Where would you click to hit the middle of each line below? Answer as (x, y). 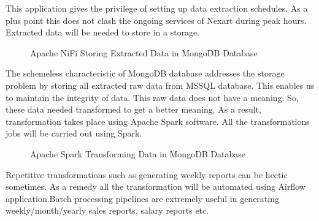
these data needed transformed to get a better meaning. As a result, (133, 109)
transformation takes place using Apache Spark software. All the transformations (158, 121)
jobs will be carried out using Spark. (74, 133)
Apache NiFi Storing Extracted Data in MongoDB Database (144, 52)
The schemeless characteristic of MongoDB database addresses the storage (145, 73)
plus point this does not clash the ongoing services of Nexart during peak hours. (156, 20)
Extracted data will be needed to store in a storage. (103, 32)
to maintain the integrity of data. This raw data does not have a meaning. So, (152, 97)
